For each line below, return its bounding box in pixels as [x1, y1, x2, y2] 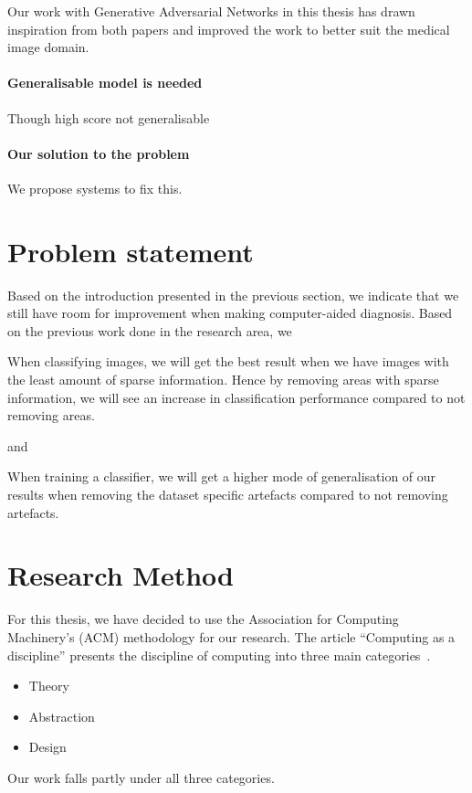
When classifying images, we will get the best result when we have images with [7, 352, 449, 371]
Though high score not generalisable [7, 108, 210, 127]
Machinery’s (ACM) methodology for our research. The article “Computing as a [7, 627, 456, 646]
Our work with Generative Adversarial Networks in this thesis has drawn [7, 2, 415, 20]
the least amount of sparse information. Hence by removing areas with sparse [7, 370, 439, 389]
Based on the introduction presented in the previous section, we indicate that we [7, 285, 459, 304]
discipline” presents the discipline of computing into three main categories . [7, 645, 431, 664]
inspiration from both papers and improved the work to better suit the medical [7, 19, 450, 38]
